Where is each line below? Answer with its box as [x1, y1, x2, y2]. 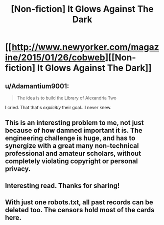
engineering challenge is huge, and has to [5, 134, 136, 142]
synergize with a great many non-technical [5, 141, 139, 150]
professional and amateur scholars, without [5, 149, 141, 158]
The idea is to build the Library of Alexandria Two [17, 95, 117, 101]
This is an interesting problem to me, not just [5, 119, 144, 127]
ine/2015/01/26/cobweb [5, 52, 105, 63]
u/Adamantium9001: [5, 82, 70, 90]
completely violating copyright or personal [5, 157, 138, 166]
